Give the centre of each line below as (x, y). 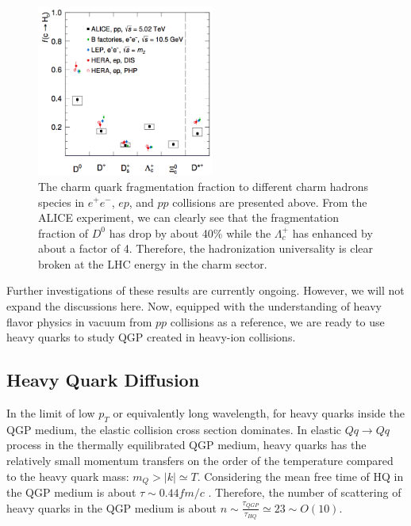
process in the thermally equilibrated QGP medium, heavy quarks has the (186, 445)
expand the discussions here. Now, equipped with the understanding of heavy (194, 306)
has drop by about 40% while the (190, 233)
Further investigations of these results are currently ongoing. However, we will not (205, 290)
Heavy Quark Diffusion (103, 380)
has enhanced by (332, 233)
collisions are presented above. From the (270, 202)
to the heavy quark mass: (68, 476)
